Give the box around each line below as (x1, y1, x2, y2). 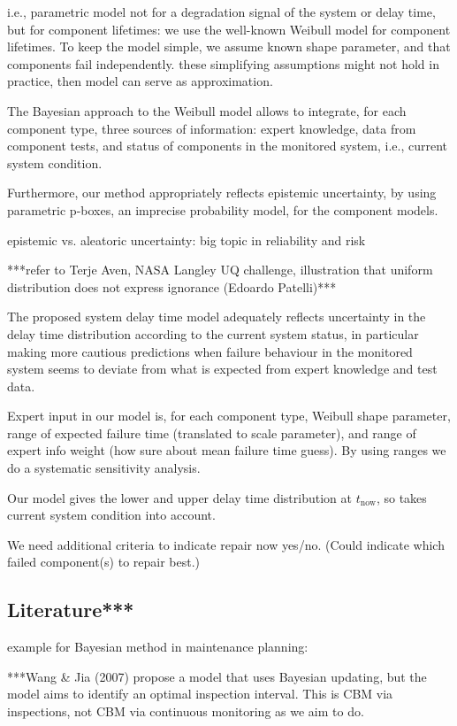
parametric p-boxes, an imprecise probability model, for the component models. (7, 200, 438, 219)
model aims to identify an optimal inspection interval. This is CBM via (7, 684, 393, 703)
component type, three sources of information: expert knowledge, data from (7, 119, 416, 137)
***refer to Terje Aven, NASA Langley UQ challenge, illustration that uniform (7, 260, 433, 279)
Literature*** (7, 596, 134, 623)
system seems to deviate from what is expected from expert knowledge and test (7, 359, 438, 378)
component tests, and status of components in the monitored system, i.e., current (7, 136, 448, 155)
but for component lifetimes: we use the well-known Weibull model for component (7, 19, 451, 38)
